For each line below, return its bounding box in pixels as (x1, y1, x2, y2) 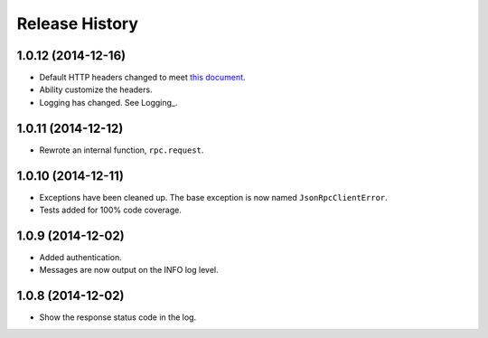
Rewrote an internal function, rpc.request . (39, 145, 204, 155)
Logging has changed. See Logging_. (39, 97, 178, 108)
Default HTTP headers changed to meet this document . (39, 72, 246, 83)
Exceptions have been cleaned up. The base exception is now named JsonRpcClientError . (39, 192, 388, 202)
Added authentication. (39, 251, 122, 262)
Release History (16, 14, 139, 33)
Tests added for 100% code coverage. (39, 204, 183, 216)
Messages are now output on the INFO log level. (39, 265, 219, 276)
